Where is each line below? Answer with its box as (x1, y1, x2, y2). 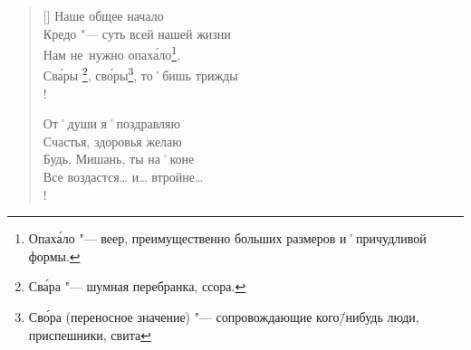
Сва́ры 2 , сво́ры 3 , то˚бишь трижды (43, 63, 238, 85)
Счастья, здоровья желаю (43, 131, 182, 150)
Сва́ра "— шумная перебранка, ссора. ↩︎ (28, 277, 246, 296)
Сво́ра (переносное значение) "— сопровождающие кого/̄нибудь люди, (28, 307, 419, 326)
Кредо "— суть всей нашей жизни (43, 24, 231, 43)
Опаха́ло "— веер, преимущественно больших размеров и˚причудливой (28, 229, 427, 248)
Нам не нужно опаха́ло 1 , (43, 43, 181, 63)
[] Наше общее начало (43, 6, 164, 24)
